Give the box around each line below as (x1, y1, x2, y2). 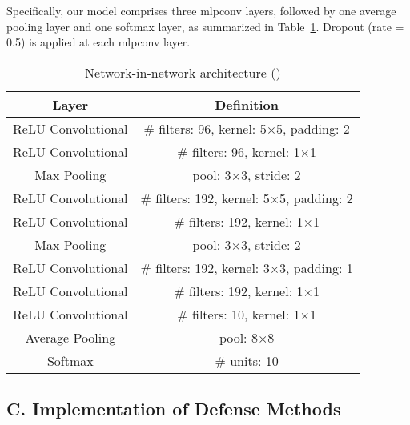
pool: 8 (219, 327, 258, 347)
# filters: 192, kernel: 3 (140, 258, 270, 277)
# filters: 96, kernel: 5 (143, 118, 267, 138)
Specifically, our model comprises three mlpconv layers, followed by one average (6, 2, 396, 18)
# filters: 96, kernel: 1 (177, 142, 300, 161)
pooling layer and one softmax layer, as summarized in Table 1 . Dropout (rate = (6, 18, 404, 34)
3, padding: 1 (279, 258, 353, 277)
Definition (215, 94, 279, 114)
